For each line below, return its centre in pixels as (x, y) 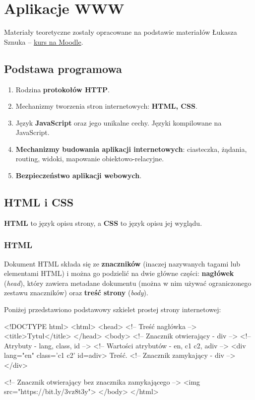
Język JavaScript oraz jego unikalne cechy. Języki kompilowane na (119, 122)
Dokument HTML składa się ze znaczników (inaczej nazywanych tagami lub (122, 263)
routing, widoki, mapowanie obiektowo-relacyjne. (90, 159)
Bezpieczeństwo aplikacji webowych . (79, 175)
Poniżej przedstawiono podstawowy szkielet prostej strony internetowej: (113, 309)
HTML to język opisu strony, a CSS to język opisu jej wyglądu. (103, 223)
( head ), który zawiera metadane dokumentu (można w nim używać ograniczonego (128, 283)
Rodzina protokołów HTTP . (63, 89)
